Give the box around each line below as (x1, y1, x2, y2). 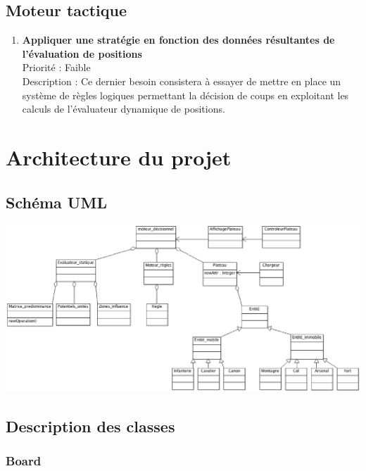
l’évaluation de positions (22, 46, 142, 61)
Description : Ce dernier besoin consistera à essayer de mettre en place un (22, 73, 341, 88)
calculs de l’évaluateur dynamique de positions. (22, 101, 225, 116)
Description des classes (6, 415, 175, 437)
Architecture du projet (6, 142, 232, 171)
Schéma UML (6, 191, 107, 213)
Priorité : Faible (22, 60, 91, 75)
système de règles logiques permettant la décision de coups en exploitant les (22, 87, 349, 102)
